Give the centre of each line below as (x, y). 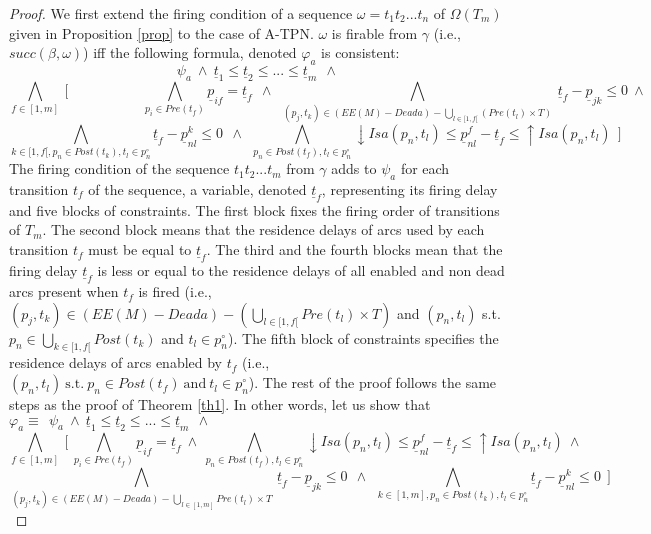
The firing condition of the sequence (119, 168)
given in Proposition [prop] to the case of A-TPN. (161, 32)
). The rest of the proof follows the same (372, 382)
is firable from (374, 32)
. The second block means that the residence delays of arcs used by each (263, 229)
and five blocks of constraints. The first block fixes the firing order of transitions (254, 209)
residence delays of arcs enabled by (116, 362)
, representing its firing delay (409, 188)
